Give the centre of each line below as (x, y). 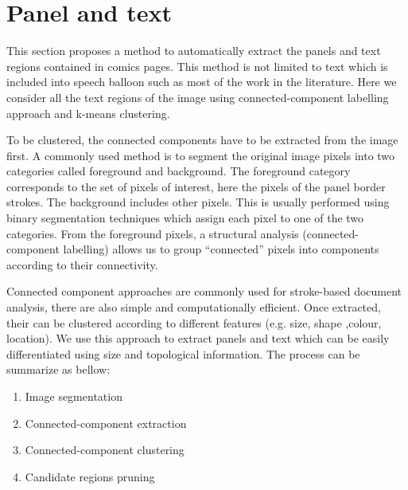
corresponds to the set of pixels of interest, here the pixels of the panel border (196, 186)
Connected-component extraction (106, 423)
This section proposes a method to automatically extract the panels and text (194, 51)
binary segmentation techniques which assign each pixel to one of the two (185, 218)
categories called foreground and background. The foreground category (179, 171)
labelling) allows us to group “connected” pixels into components (221, 249)
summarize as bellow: (58, 369)
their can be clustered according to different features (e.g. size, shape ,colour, (194, 322)
